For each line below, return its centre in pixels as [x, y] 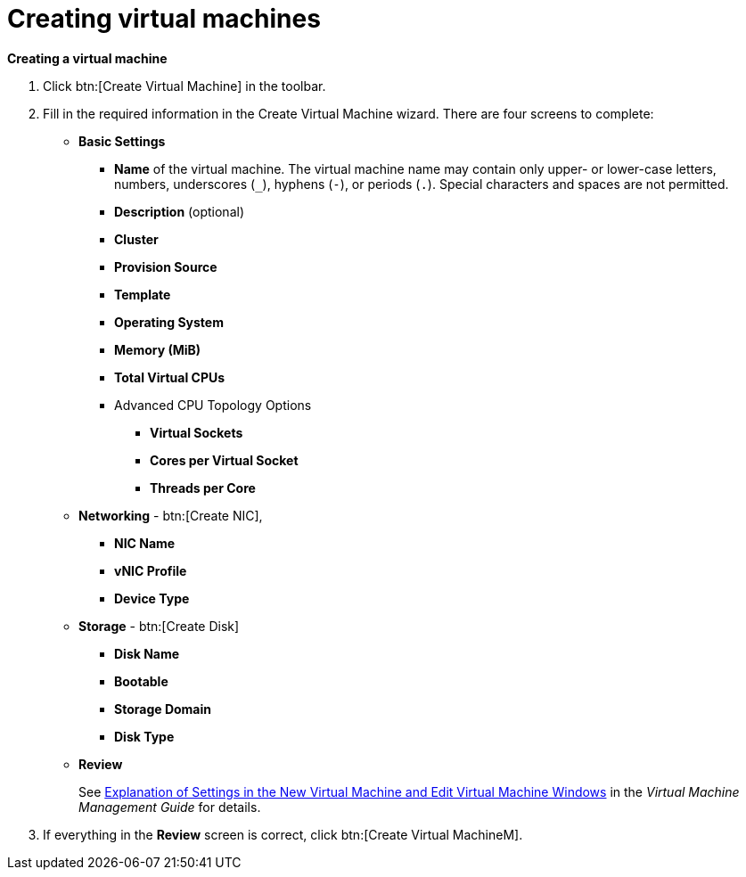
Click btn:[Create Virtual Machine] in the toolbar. [184, 86]
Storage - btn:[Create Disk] [159, 626]
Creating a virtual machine [87, 58]
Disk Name [147, 653]
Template [143, 294]
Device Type [152, 598]
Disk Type [144, 736]
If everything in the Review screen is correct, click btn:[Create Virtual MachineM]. [283, 834]
